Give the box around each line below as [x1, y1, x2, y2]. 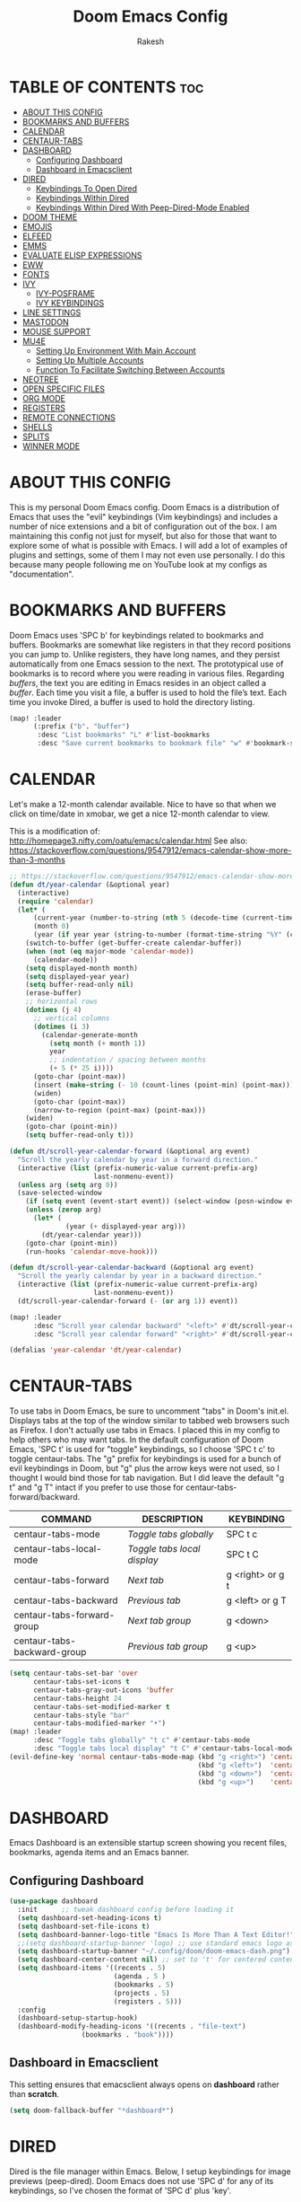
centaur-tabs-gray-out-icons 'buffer [32, 1686, 175, 1695]
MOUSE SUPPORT [21, 326, 91, 337]
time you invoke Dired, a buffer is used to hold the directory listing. [9, 696, 255, 707]
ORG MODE [21, 392, 65, 403]
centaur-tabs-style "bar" [32, 1711, 130, 1720]
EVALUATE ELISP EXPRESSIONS [21, 250, 142, 260]
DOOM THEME [21, 211, 78, 222]
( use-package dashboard [9, 1897, 99, 1906]
